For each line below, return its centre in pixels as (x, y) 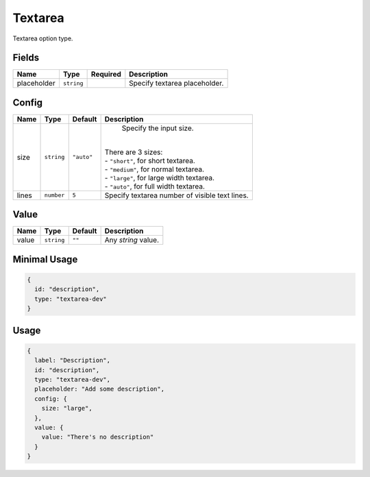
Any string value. (132, 240)
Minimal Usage (45, 259)
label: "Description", (73, 360)
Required (106, 74)
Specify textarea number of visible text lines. (177, 195)
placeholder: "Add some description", (99, 389)
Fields (26, 58)
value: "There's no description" (98, 437)
